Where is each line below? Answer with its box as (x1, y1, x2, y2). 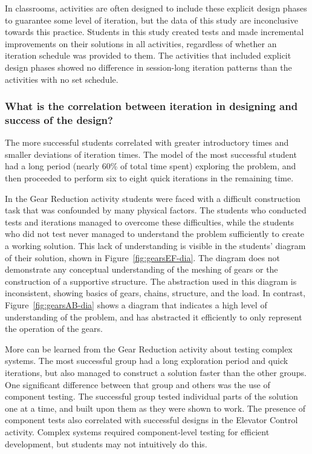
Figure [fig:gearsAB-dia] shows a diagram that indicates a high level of (5, 299, 267, 311)
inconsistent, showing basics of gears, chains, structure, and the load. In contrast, (5, 287, 306, 299)
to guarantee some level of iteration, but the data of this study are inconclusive (5, 13, 298, 26)
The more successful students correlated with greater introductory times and (5, 136, 289, 149)
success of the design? (5, 112, 113, 127)
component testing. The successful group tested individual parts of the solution (5, 390, 298, 403)
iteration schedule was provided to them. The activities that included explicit (5, 49, 291, 62)
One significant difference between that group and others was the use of (5, 378, 270, 391)
